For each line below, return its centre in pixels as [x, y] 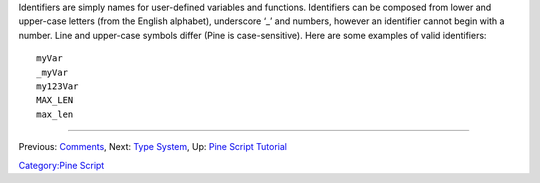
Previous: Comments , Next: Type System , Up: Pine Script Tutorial [152, 147]
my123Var [57, 86]
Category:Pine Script [61, 165]
